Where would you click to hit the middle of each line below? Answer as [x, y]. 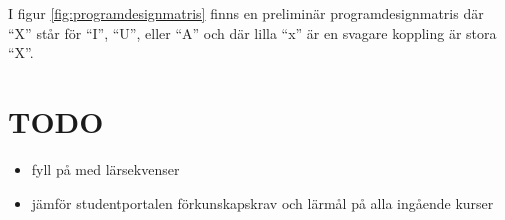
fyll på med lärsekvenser [105, 168]
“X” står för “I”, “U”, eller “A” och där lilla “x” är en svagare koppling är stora [252, 32]
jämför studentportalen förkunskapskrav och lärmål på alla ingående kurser [262, 202]
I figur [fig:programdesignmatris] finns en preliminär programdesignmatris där [246, 13]
